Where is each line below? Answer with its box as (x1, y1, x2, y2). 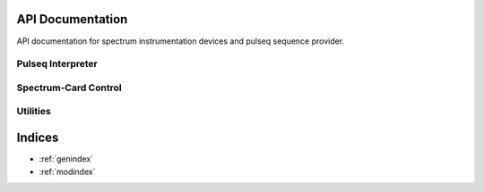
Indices (16, 130, 59, 146)
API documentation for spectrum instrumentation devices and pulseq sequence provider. (16, 36, 345, 46)
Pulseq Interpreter (16, 58, 99, 71)
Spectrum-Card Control (16, 81, 122, 94)
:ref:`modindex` (39, 166, 96, 177)
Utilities (16, 105, 51, 118)
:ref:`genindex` (39, 154, 94, 164)
